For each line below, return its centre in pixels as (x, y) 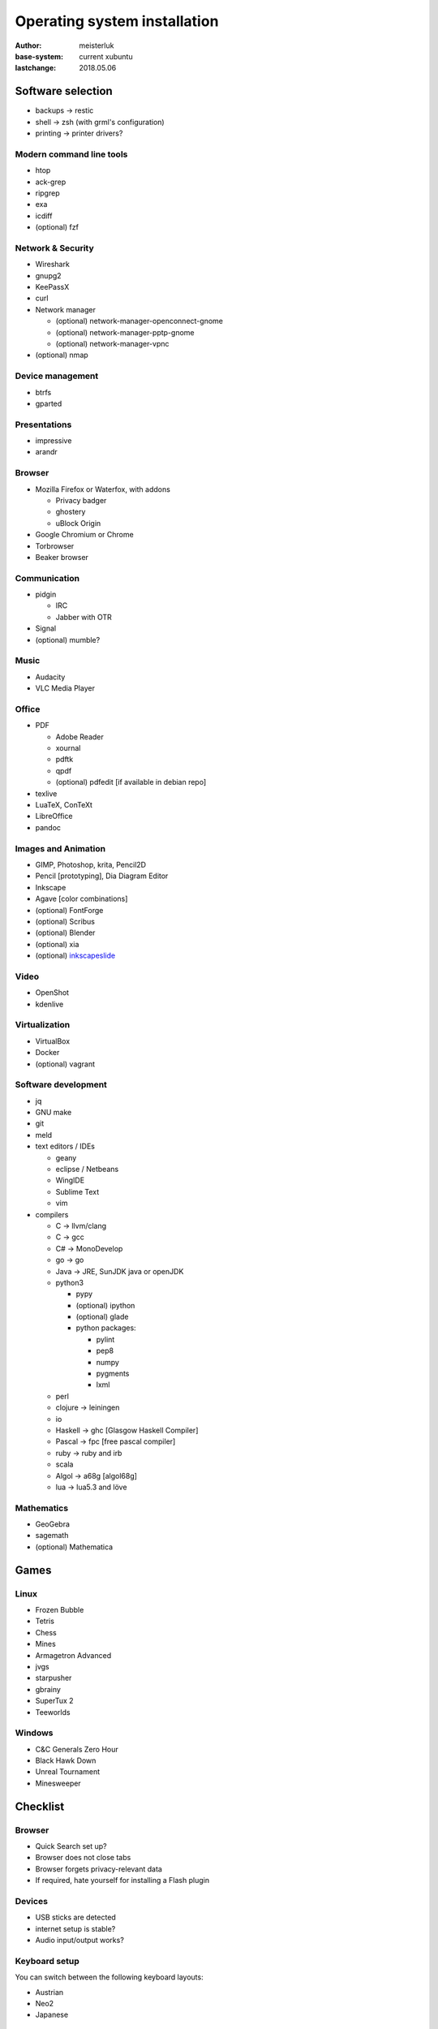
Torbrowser (55, 546)
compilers (52, 1214)
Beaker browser (62, 557)
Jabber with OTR (84, 617)
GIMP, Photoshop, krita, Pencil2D (90, 864)
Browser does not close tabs (83, 1858)
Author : (28, 45)
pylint (105, 1339)
